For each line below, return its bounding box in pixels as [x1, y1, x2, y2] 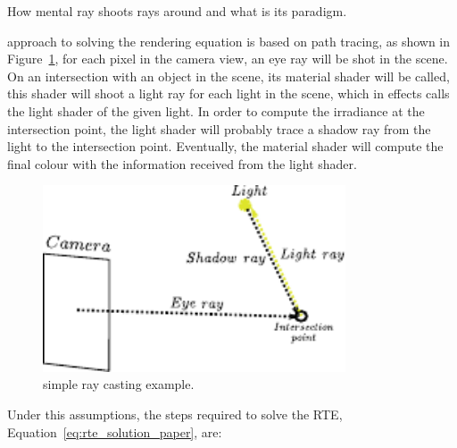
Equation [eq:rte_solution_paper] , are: [7, 422, 222, 441]
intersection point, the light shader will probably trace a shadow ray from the [7, 119, 431, 138]
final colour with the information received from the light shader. [7, 154, 357, 173]
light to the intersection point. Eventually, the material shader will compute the [7, 137, 444, 156]
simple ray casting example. [43, 375, 195, 393]
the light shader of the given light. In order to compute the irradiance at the [7, 101, 425, 120]
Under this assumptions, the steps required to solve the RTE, [7, 405, 343, 423]
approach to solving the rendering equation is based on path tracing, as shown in [7, 31, 451, 50]
